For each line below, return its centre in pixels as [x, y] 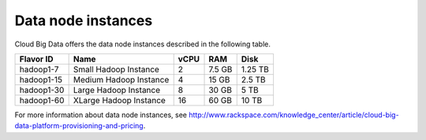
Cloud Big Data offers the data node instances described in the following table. [143, 44]
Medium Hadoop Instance [121, 79]
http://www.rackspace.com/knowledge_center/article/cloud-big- [293, 115]
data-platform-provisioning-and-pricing [79, 126]
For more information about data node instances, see [101, 115]
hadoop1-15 [41, 79]
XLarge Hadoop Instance [119, 100]
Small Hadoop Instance [116, 69]
